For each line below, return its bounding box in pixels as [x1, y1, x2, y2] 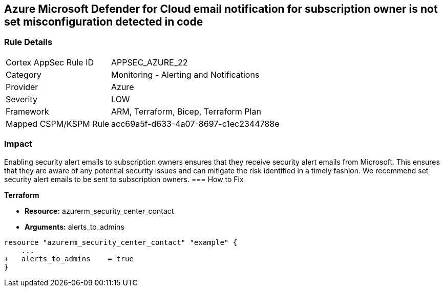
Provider [6, 81, 38, 92]
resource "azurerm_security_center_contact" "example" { [4, 238, 238, 247]
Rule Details [4, 37, 53, 48]
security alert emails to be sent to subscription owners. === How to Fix [4, 174, 244, 184]
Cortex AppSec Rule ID [6, 57, 94, 68]
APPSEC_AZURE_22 [111, 57, 188, 68]
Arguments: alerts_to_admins [25, 222, 124, 231]
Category [6, 69, 41, 80]
